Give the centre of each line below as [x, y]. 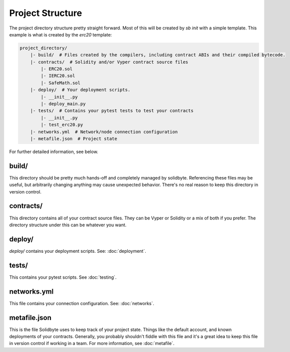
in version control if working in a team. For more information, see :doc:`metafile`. [92, 344]
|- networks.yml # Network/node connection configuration [104, 132]
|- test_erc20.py [62, 125]
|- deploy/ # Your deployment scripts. [80, 90]
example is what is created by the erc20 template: [61, 34]
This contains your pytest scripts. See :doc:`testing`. [63, 277]
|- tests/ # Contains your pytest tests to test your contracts [112, 111]
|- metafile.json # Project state [74, 139]
